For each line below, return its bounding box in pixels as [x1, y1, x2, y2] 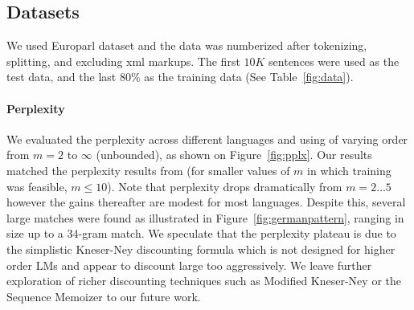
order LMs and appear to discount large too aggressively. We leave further [6, 256, 372, 273]
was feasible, [6, 177, 68, 194]
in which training [307, 161, 391, 178]
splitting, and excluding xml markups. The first [6, 52, 240, 69]
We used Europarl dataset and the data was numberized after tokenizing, [6, 37, 367, 54]
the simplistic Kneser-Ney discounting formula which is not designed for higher [6, 240, 396, 257]
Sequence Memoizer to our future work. [6, 288, 201, 304]
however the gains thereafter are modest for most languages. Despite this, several [6, 194, 406, 210]
